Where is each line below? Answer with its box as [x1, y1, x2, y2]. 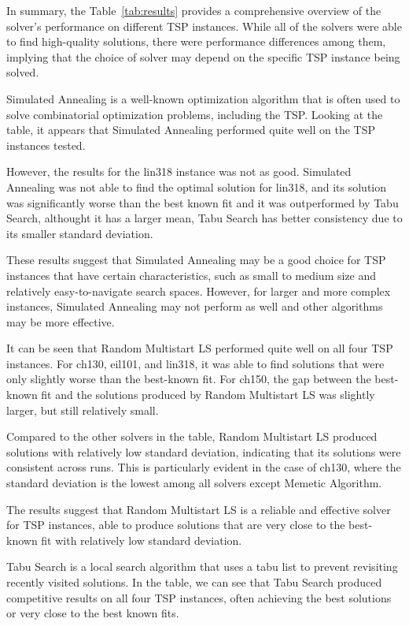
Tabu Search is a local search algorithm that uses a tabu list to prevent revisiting [6, 558, 398, 575]
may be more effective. [6, 313, 115, 330]
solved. [6, 64, 39, 80]
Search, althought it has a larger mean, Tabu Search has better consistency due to [6, 210, 403, 226]
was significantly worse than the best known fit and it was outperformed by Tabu [6, 194, 399, 211]
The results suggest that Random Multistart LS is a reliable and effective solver [6, 501, 391, 517]
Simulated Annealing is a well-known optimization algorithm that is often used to [6, 90, 400, 106]
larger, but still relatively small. [6, 401, 159, 418]
